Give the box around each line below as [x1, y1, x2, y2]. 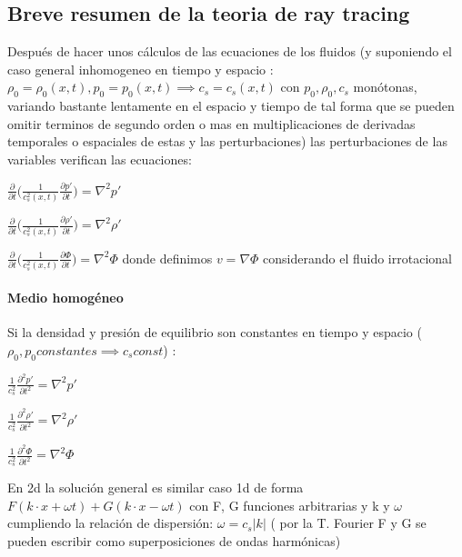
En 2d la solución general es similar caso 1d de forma [7, 478, 304, 497]
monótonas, [353, 77, 417, 96]
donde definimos [122, 248, 213, 267]
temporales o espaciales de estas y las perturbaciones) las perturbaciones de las [7, 132, 447, 151]
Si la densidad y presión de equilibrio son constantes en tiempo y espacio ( [7, 323, 422, 342]
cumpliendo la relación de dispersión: [7, 513, 214, 532]
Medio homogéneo [7, 288, 124, 307]
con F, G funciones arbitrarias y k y [189, 495, 390, 514]
